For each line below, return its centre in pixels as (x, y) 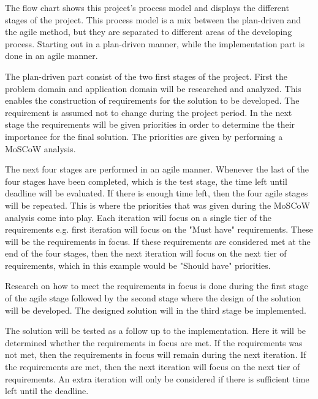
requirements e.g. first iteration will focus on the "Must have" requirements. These (159, 229)
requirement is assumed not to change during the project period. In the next (149, 112)
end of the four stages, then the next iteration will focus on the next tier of (146, 253)
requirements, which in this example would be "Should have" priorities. (138, 265)
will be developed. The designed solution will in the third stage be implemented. (156, 310)
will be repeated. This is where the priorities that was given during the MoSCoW (157, 205)
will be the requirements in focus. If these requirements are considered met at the (158, 241)
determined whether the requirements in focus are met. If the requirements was (154, 342)
